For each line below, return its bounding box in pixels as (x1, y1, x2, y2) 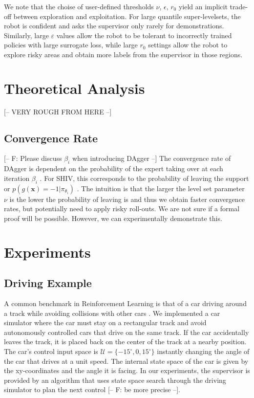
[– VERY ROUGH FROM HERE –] (4, 106, 112, 116)
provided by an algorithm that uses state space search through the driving (4, 375, 226, 385)
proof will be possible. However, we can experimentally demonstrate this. (4, 213, 222, 223)
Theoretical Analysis (4, 78, 145, 98)
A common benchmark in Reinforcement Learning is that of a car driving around (4, 298, 247, 309)
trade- (230, 1, 248, 11)
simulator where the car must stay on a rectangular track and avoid (4, 317, 207, 328)
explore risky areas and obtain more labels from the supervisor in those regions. (4, 49, 243, 59)
